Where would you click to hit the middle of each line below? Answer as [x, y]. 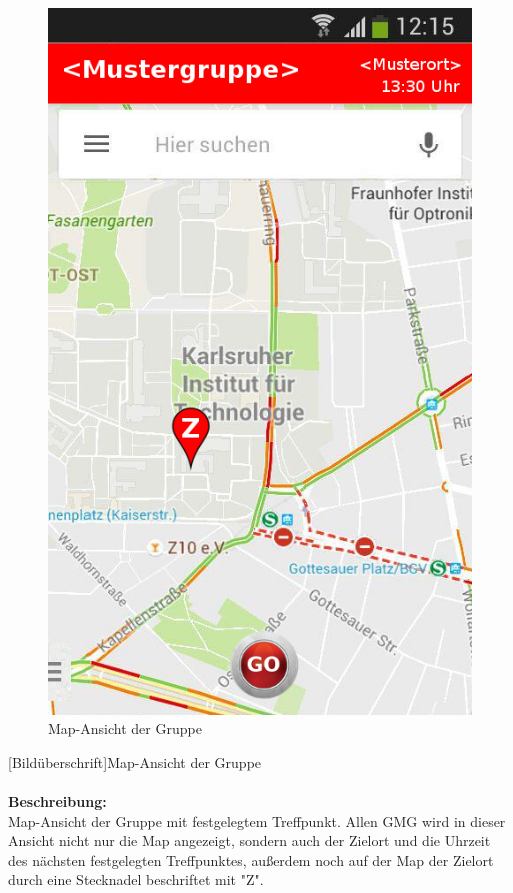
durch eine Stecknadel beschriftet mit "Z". [136, 879]
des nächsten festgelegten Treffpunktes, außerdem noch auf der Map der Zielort [251, 859]
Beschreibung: [57, 801]
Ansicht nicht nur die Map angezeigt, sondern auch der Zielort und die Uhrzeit [249, 840]
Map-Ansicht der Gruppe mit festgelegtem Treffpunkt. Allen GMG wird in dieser [257, 820]
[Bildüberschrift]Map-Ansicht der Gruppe [135, 761]
